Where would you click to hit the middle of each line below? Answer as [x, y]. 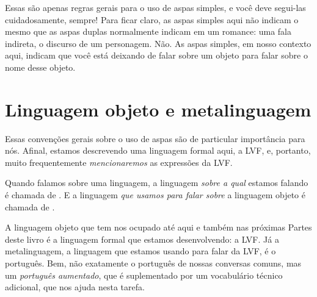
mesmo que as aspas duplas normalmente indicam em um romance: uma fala [148, 31]
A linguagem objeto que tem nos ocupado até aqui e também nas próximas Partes [158, 227]
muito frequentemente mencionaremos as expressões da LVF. [119, 162]
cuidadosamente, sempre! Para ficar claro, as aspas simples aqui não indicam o [152, 19]
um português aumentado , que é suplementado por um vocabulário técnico [144, 275]
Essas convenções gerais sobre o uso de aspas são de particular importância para [155, 138]
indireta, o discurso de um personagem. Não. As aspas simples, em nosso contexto [158, 43]
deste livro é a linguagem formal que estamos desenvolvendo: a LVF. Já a [142, 239]
